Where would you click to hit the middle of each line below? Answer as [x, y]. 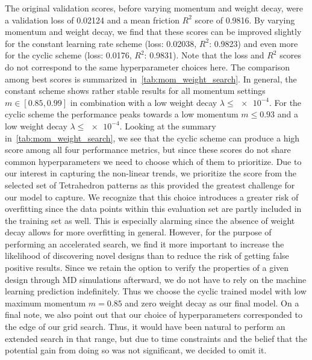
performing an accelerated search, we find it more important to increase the [145, 244]
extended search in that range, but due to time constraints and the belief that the [156, 338]
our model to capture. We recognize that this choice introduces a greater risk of [152, 197]
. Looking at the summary [168, 126]
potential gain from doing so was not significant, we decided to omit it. [136, 350]
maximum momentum [45, 303]
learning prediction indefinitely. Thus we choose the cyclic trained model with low [156, 291]
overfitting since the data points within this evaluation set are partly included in [153, 209]
